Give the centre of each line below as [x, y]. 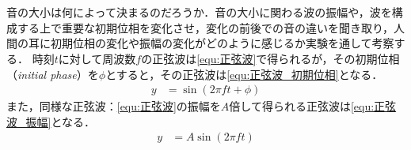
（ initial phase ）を [53, 74]
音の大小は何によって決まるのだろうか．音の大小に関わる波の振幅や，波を [199, 12]
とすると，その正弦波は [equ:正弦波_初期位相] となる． [244, 74]
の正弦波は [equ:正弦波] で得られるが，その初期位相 [270, 58]
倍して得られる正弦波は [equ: [302, 106]
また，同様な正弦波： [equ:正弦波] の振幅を [114, 106]
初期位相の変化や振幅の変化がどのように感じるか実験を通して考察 [222, 43]
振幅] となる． [60, 121]
